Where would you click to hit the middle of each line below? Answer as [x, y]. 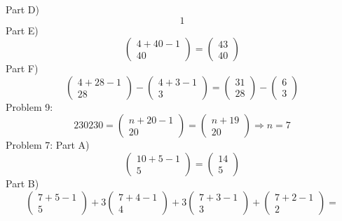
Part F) [22, 68]
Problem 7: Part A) [48, 145]
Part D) [22, 9]
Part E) [22, 30]
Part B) [22, 183]
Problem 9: [29, 106]
